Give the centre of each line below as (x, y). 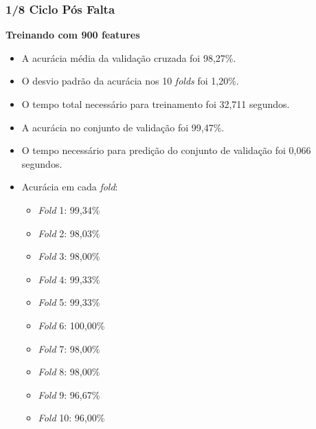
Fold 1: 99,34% (69, 209)
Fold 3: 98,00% (69, 256)
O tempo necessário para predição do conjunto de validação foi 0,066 (166, 150)
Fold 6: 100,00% (71, 325)
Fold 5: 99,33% (69, 302)
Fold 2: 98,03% (69, 233)
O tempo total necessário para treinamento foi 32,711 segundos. (156, 104)
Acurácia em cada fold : (70, 187)
